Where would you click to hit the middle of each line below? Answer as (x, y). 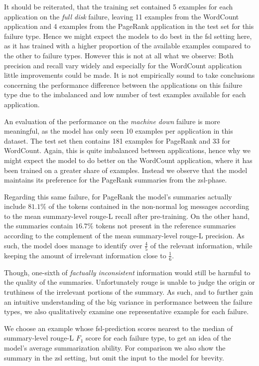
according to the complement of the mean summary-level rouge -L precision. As (124, 236)
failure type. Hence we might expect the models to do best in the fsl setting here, (128, 36)
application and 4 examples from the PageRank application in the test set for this (129, 26)
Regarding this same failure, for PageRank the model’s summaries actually (118, 196)
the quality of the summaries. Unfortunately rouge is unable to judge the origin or (129, 282)
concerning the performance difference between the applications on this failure (123, 85)
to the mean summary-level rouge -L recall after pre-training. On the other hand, (127, 216)
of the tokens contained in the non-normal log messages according (149, 206)
